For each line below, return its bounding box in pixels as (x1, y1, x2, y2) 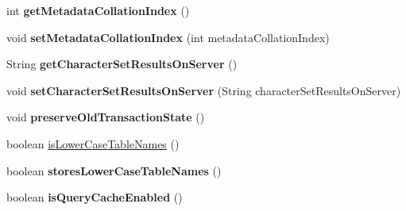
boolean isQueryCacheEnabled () (6, 189, 183, 205)
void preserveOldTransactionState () (6, 109, 205, 125)
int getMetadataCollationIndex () (6, 2, 190, 18)
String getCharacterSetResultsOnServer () (6, 56, 238, 72)
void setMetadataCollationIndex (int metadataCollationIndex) (6, 29, 330, 45)
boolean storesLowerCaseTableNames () (6, 162, 222, 178)
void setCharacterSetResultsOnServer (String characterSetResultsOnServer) (6, 82, 401, 98)
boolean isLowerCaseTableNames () (6, 135, 180, 152)
